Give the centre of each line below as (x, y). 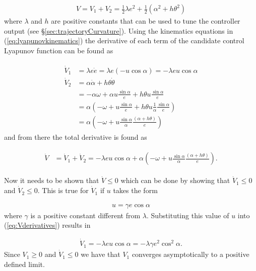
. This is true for (63, 190)
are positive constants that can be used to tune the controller (146, 21)
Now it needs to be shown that (52, 180)
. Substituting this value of (188, 215)
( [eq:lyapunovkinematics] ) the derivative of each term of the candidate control (124, 40)
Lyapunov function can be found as (59, 50)
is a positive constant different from (85, 215)
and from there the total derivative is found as (76, 137)
